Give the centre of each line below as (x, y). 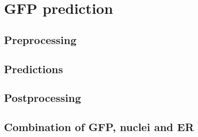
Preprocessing (40, 39)
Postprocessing (43, 98)
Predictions (34, 68)
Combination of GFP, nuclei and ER (99, 127)
